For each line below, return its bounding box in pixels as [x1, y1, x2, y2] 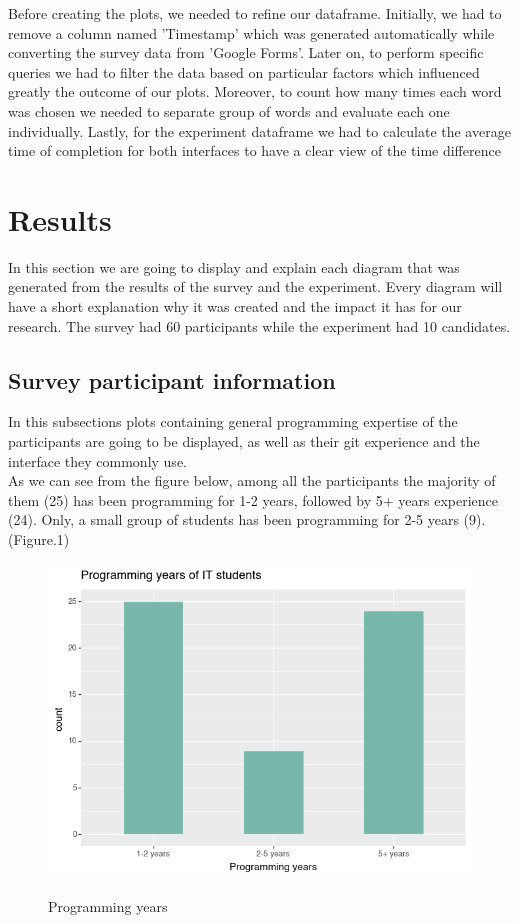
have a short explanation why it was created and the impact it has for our [8, 296, 462, 317]
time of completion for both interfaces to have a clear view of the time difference [8, 140, 501, 161]
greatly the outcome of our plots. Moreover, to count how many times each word [8, 81, 502, 102]
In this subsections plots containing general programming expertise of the [8, 411, 458, 432]
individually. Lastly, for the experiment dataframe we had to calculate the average [8, 120, 511, 141]
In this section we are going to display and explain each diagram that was [8, 256, 460, 277]
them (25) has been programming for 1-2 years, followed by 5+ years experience [8, 489, 499, 510]
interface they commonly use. [8, 450, 187, 471]
